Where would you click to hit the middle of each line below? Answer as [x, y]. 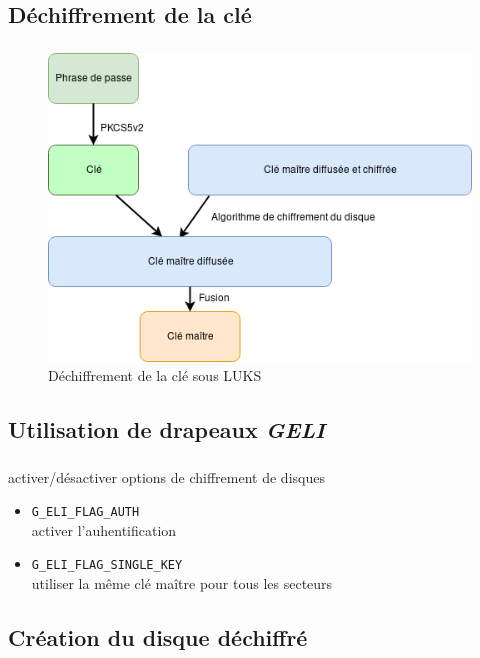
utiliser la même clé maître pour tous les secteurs [182, 583]
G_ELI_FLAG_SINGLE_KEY [107, 565]
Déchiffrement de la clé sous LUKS [155, 375]
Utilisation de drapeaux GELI [166, 429]
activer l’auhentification [104, 529]
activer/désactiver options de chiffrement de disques [166, 476]
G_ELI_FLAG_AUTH [85, 512]
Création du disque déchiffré [158, 637]
